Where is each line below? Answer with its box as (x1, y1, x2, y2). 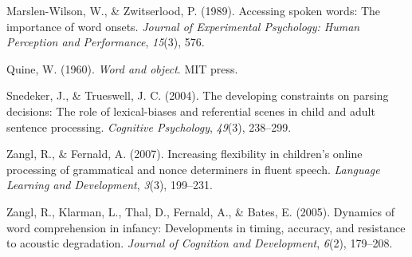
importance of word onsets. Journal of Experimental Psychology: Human (6, 18, 360, 34)
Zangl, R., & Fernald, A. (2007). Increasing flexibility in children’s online (6, 145, 363, 162)
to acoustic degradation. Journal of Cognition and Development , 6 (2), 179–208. (6, 235, 393, 251)
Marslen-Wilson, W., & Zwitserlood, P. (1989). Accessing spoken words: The (6, 2, 381, 18)
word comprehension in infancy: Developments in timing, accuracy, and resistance (6, 219, 406, 235)
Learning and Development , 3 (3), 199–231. (6, 176, 213, 193)
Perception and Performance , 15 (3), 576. (6, 34, 205, 50)
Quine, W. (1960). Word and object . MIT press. (6, 60, 238, 77)
